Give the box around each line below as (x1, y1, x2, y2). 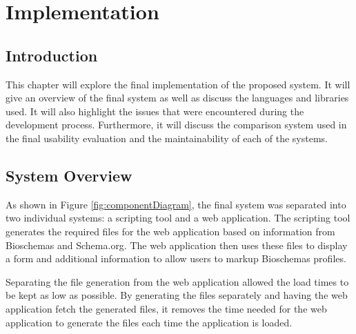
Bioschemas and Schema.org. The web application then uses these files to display (6, 237, 348, 252)
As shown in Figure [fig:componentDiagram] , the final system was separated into (6, 197, 346, 211)
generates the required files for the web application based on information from (6, 224, 335, 238)
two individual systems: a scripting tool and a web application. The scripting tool (6, 210, 350, 225)
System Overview (6, 164, 132, 186)
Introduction (6, 44, 98, 66)
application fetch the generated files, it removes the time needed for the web (6, 301, 327, 315)
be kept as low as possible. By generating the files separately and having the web (6, 288, 348, 302)
